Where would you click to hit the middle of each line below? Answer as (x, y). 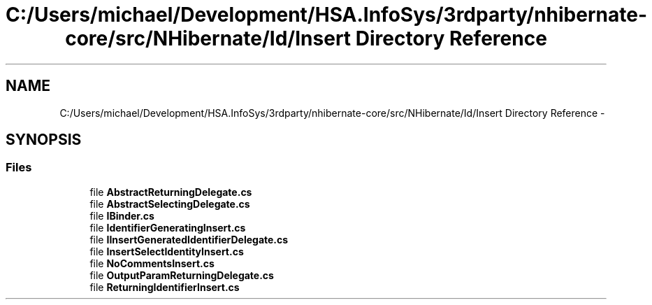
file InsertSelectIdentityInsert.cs (167, 251)
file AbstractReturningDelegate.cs (171, 192)
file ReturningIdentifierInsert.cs (165, 287)
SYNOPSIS (44, 140)
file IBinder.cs (122, 215)
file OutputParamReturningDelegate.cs (182, 275)
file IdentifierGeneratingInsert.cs (168, 227)
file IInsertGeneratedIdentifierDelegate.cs (189, 239)
